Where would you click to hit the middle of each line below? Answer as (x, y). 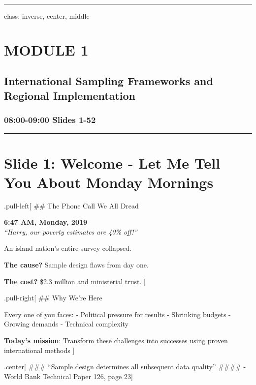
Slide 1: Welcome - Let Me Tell (112, 163)
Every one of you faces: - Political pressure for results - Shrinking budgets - (117, 314)
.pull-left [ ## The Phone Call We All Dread (71, 205)
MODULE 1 (46, 49)
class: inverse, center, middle (47, 16)
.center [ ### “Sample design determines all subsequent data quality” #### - (125, 367)
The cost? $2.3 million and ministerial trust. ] (75, 281)
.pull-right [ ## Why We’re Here (53, 298)
